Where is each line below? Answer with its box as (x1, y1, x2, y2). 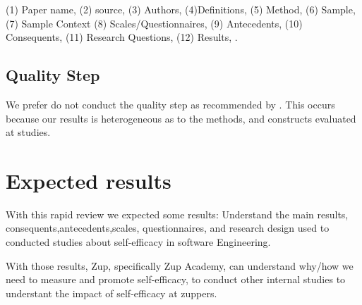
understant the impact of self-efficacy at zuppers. (6, 285, 217, 300)
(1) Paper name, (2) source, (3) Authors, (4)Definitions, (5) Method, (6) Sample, (6, 2, 356, 16)
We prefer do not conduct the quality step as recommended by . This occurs (6, 97, 335, 111)
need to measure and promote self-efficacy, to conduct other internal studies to (6, 272, 346, 287)
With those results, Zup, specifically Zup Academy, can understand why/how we (6, 258, 354, 273)
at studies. (6, 125, 51, 139)
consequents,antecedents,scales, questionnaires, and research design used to (6, 220, 330, 235)
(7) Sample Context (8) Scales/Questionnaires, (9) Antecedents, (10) (6, 15, 303, 30)
